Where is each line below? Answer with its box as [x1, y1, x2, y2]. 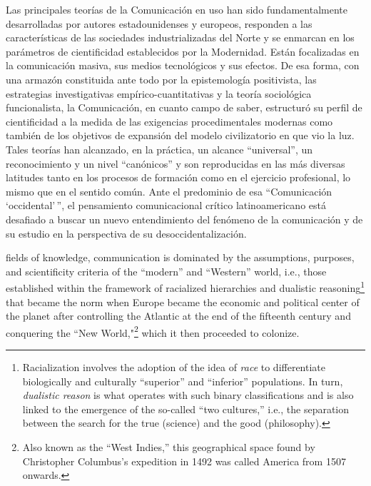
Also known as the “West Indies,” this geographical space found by [22, 439, 315, 454]
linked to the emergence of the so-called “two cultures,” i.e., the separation [22, 401, 350, 416]
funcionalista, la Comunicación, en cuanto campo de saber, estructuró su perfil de [6, 100, 362, 115]
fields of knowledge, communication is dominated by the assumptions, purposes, [6, 250, 355, 265]
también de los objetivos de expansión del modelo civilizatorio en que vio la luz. [6, 128, 355, 143]
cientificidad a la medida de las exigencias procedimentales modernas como [6, 113, 333, 128]
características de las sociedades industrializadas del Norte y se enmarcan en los [6, 30, 355, 45]
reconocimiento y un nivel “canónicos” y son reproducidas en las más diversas [6, 156, 345, 171]
